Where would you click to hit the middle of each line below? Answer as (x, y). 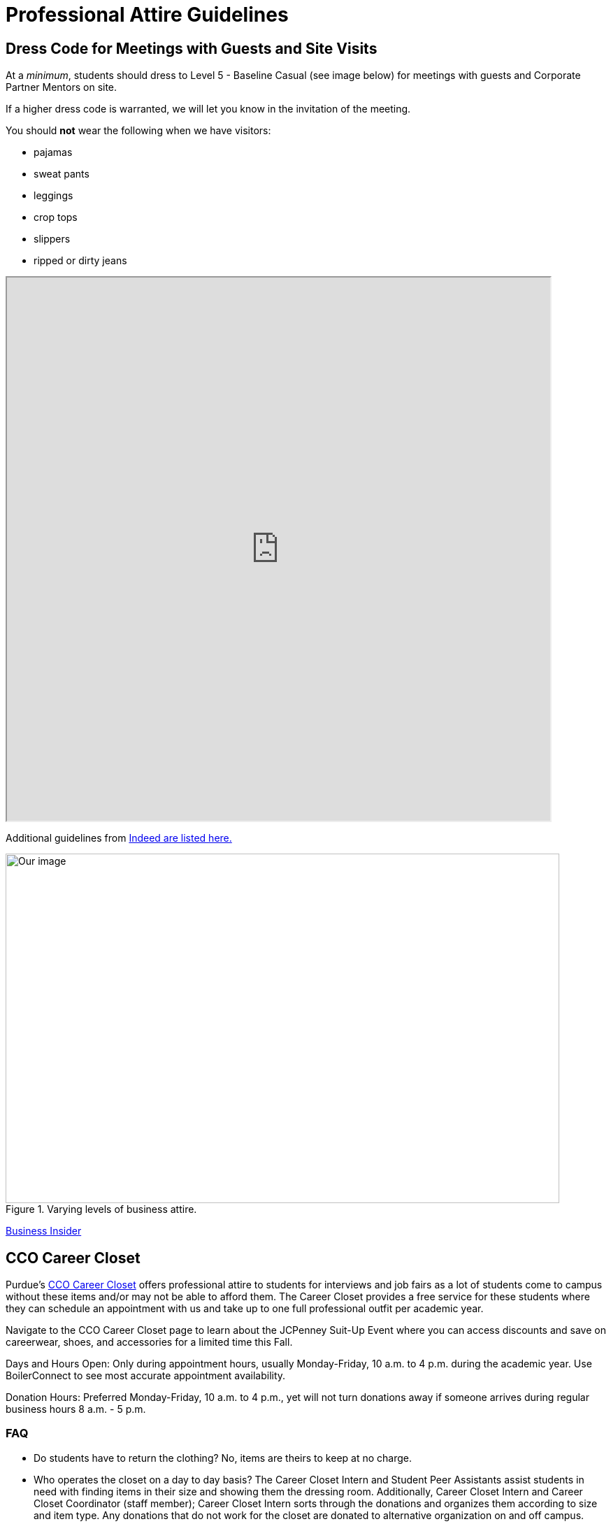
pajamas (53, 152)
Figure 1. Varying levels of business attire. (101, 1209)
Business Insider (44, 1231)
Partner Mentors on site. (62, 87)
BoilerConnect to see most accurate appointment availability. (146, 1376)
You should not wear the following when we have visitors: (138, 131)
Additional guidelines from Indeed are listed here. (119, 838)
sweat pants (62, 174)
